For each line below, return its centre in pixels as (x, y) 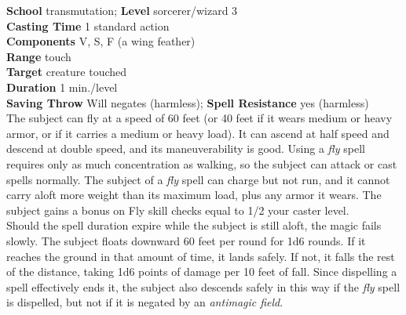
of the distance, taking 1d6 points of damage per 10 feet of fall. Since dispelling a (202, 272)
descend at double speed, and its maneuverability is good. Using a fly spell (186, 148)
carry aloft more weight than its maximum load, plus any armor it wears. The (194, 195)
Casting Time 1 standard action (88, 25)
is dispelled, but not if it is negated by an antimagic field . (145, 302)
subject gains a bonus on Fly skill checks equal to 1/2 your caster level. (178, 210)
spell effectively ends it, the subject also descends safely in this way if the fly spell (203, 286)
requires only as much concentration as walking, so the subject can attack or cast (202, 163)
